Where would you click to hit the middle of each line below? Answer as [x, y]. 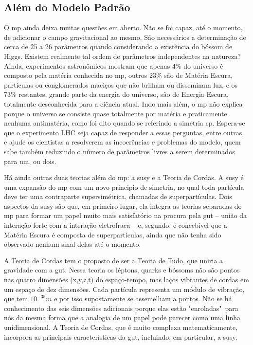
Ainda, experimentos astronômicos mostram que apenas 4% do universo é [114, 65]
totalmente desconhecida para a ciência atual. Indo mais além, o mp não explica [123, 103]
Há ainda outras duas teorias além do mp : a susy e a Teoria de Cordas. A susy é [124, 177]
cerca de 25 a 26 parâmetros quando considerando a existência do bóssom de [118, 46]
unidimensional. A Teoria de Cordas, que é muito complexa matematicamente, [121, 327]
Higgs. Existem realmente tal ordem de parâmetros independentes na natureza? [122, 56]
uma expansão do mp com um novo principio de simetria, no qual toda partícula [124, 187]
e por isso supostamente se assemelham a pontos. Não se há [143, 299]
